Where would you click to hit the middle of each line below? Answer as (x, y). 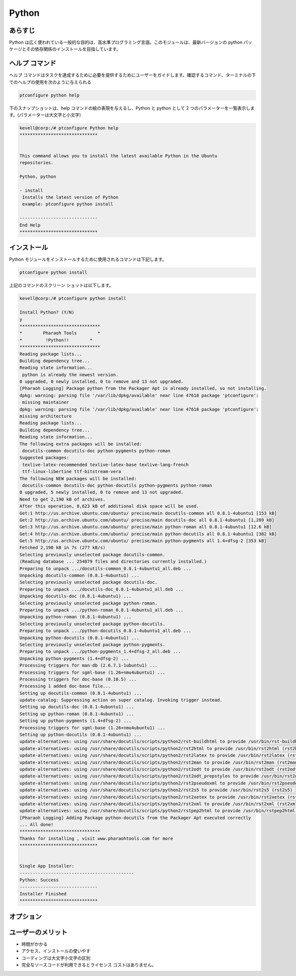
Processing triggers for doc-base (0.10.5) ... (78, 679)
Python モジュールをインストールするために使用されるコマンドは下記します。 (88, 259)
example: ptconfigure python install (68, 204)
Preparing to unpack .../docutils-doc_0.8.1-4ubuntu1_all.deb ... (101, 589)
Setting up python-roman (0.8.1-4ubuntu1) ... (77, 714)
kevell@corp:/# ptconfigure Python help (69, 128)
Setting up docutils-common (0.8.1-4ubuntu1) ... (81, 693)
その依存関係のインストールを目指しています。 (74, 49)
